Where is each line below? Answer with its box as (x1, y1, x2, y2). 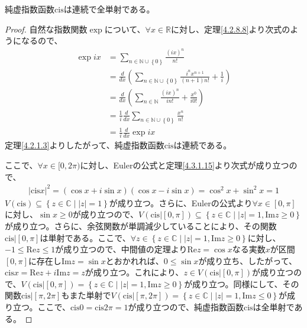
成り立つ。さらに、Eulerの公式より (117, 196, 253, 209)
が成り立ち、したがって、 (198, 254, 297, 267)
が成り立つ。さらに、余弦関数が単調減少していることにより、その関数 (5, 219, 277, 232)
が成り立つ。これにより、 (85, 266, 184, 278)
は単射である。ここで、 (40, 231, 131, 243)
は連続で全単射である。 (63, 3, 155, 15)
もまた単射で (61, 289, 111, 301)
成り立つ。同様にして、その (192, 277, 299, 290)
